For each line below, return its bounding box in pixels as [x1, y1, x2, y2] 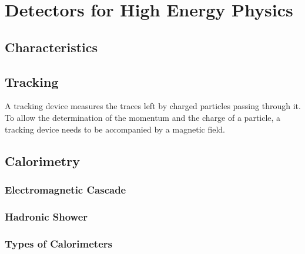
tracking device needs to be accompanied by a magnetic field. [5, 123, 225, 135]
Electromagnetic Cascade [5, 182, 126, 197]
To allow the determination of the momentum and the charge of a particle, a [5, 111, 281, 123]
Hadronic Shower [5, 209, 88, 223]
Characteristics [5, 38, 98, 56]
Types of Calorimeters [5, 236, 112, 250]
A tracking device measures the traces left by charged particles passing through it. [5, 100, 301, 112]
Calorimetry [5, 151, 80, 170]
